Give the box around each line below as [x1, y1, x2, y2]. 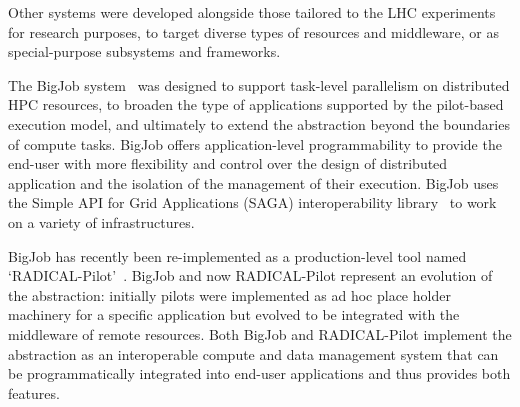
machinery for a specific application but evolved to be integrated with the [8, 304, 460, 325]
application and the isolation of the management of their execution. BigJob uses [8, 172, 499, 193]
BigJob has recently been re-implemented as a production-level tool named [8, 245, 467, 266]
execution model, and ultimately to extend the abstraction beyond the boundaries [8, 113, 510, 134]
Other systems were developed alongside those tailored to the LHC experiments [8, 2, 496, 22]
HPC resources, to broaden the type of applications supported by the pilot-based [8, 94, 504, 115]
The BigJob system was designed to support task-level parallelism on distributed [8, 74, 510, 95]
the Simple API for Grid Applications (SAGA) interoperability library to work [8, 192, 497, 213]
